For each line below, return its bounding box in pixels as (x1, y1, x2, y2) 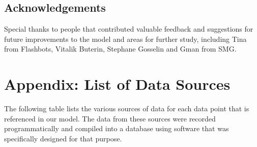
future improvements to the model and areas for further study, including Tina (4, 33, 247, 44)
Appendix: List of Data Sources (4, 73, 231, 94)
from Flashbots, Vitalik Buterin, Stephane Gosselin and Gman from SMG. (4, 43, 237, 54)
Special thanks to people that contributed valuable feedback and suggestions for (4, 23, 253, 34)
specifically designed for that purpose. (4, 133, 122, 143)
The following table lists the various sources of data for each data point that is (4, 103, 249, 114)
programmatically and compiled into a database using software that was (4, 123, 229, 134)
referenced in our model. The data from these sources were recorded (4, 113, 216, 124)
